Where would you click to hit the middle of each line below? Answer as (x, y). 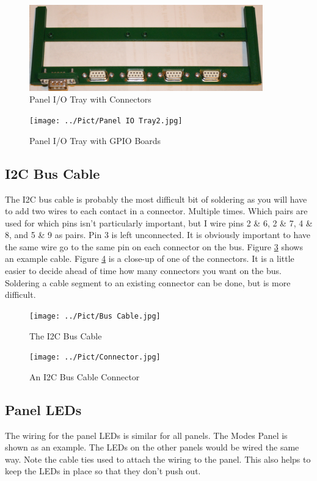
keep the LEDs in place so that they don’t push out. (103, 471)
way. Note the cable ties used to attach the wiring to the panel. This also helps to (158, 459)
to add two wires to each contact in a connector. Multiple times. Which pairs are (156, 211)
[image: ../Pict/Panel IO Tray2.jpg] (106, 121)
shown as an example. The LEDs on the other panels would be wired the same (152, 447)
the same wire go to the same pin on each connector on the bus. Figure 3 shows (154, 246)
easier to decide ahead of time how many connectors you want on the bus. (143, 271)
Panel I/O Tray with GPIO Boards (95, 140)
